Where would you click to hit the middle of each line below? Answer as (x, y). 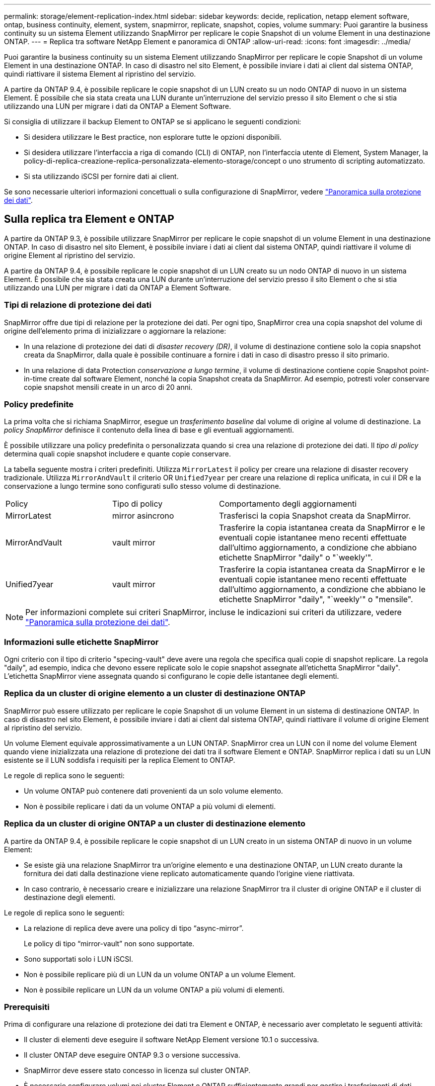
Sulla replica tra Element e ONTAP (89, 219)
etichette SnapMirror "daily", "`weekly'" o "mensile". (316, 599)
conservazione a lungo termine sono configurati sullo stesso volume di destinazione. (143, 486)
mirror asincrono (143, 516)
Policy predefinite (39, 404)
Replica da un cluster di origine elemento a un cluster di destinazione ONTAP (155, 693)
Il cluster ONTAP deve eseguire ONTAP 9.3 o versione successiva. (132, 1055)
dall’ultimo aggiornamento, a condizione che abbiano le (322, 589)
